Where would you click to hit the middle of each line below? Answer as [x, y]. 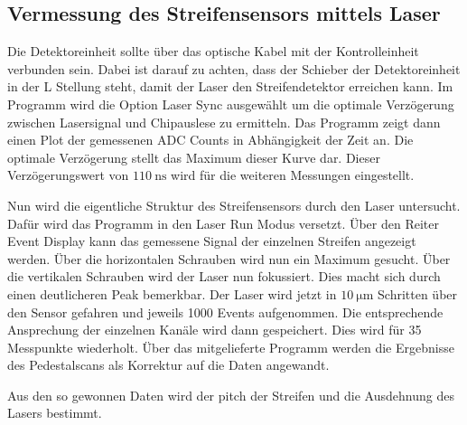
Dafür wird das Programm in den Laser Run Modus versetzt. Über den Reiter [223, 223]
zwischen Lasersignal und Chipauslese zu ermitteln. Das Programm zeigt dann [224, 122]
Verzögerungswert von [68, 175]
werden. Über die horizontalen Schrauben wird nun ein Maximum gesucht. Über [229, 258]
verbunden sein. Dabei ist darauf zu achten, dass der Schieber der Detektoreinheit [234, 68]
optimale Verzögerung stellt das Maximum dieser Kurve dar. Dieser [194, 157]
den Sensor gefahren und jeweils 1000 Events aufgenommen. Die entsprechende [225, 312]
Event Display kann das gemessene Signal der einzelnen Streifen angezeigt [212, 241]
